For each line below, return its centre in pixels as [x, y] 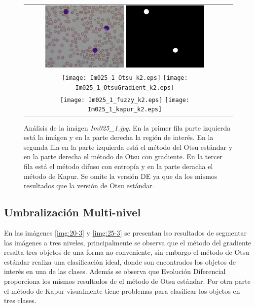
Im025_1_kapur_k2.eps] [125, 110]
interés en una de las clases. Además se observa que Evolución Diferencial [115, 271]
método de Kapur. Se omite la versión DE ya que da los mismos [121, 176]
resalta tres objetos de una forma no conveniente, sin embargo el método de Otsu [127, 252]
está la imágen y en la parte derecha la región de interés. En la [119, 137]
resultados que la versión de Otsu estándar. [89, 186]
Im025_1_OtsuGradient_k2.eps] [125, 87]
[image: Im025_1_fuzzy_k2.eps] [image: [125, 100]
